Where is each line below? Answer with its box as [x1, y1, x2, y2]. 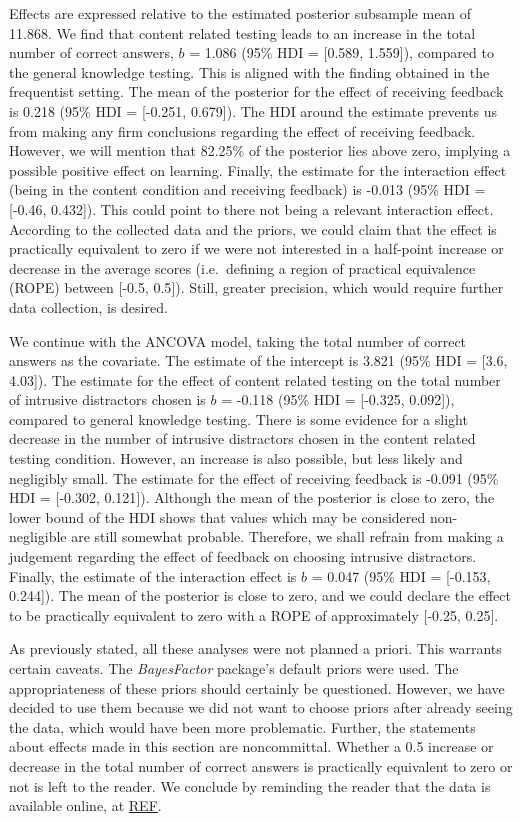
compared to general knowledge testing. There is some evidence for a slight [9, 408, 468, 429]
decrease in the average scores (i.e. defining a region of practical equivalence [9, 257, 476, 278]
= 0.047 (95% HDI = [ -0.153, [311, 565, 491, 586]
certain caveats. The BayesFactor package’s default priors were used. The [9, 658, 459, 678]
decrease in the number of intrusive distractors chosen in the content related [9, 428, 476, 449]
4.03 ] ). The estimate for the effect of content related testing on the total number [9, 369, 501, 390]
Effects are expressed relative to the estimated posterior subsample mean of [9, 3, 472, 23]
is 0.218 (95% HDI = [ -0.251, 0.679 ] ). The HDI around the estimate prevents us [9, 100, 498, 121]
